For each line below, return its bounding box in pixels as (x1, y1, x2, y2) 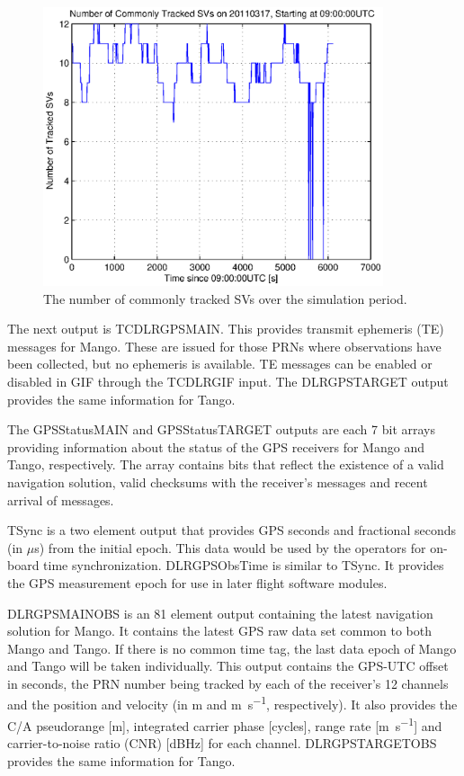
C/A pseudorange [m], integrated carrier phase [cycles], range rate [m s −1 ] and (7, 713, 442, 735)
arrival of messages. (7, 490, 114, 509)
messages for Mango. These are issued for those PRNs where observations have (7, 336, 442, 355)
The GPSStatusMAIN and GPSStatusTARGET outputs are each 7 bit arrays (7, 420, 435, 439)
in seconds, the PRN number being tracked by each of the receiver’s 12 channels (7, 673, 449, 692)
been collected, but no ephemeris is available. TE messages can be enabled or (7, 354, 433, 373)
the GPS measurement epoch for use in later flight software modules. (7, 573, 388, 592)
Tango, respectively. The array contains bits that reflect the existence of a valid (7, 455, 444, 474)
